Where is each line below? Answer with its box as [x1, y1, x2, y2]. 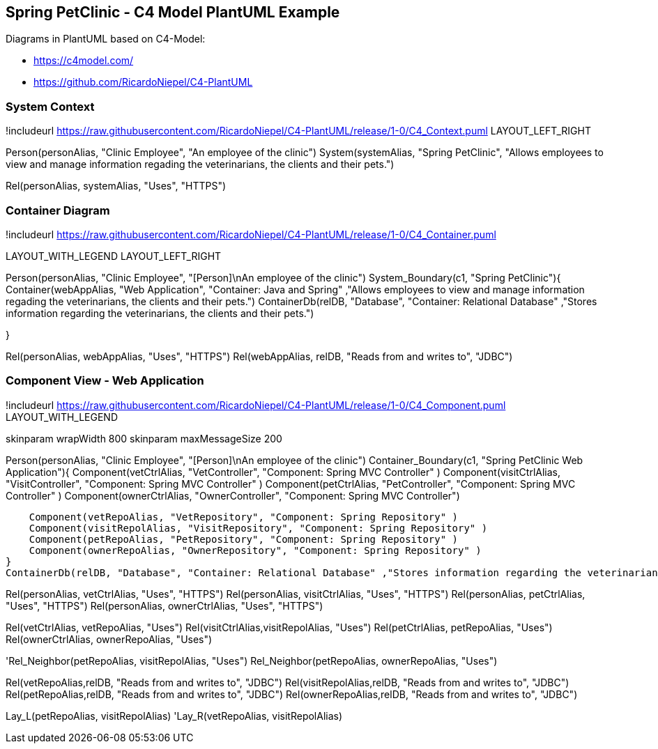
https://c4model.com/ [33, 54, 134, 67]
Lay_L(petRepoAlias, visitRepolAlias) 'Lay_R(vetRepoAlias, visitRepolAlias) [6, 709, 343, 722]
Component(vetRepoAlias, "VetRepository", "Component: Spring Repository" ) [29, 511, 459, 523]
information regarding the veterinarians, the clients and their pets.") [6, 307, 314, 319]
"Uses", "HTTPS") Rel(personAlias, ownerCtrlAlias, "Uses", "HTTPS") [6, 599, 323, 612]
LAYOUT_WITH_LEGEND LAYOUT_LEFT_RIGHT [6, 249, 222, 262]
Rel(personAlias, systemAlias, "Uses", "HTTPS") [6, 180, 227, 192]
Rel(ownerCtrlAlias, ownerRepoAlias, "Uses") [6, 633, 213, 645]
